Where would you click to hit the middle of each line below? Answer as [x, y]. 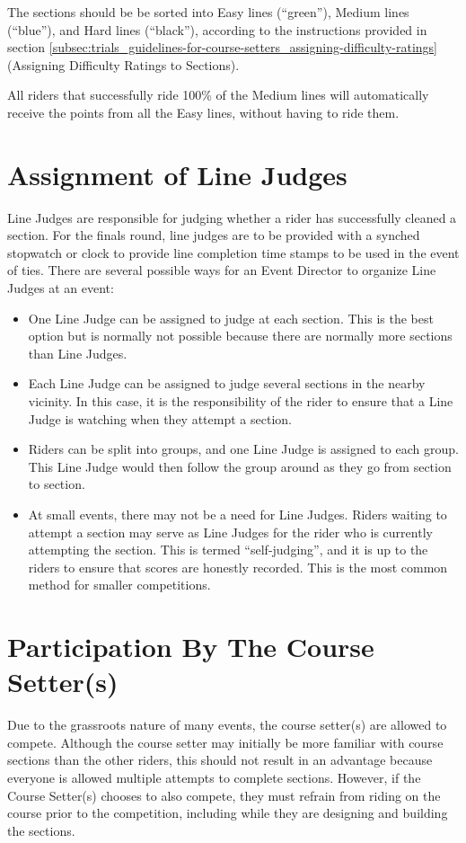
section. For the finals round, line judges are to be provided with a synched [214, 235]
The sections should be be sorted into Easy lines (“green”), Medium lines [208, 12]
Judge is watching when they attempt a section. [160, 418]
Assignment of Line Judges [177, 174]
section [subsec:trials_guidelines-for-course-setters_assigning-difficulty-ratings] [222, 47]
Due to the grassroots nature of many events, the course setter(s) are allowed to [227, 725]
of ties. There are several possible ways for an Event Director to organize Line [222, 270]
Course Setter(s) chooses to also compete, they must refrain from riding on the [224, 795]
